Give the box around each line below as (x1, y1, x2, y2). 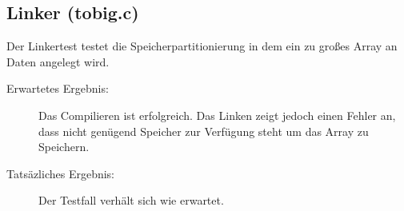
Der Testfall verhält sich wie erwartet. (38, 192, 224, 209)
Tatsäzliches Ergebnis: (6, 165, 115, 181)
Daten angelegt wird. (6, 53, 110, 70)
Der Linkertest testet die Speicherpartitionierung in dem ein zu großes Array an (6, 38, 398, 54)
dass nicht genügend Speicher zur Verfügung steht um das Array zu (38, 122, 369, 139)
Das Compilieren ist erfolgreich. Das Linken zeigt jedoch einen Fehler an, (38, 106, 396, 123)
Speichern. (38, 138, 90, 155)
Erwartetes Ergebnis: (6, 80, 109, 97)
